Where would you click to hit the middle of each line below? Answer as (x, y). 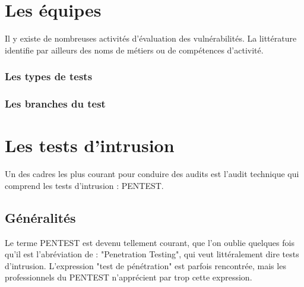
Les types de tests (49, 76)
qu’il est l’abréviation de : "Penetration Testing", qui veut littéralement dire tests (152, 254)
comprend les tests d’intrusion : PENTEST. (84, 185)
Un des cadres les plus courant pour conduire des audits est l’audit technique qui (152, 174)
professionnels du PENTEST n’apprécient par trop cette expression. (129, 277)
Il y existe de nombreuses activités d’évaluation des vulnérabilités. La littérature (151, 38)
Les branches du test (55, 104)
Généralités (40, 217)
